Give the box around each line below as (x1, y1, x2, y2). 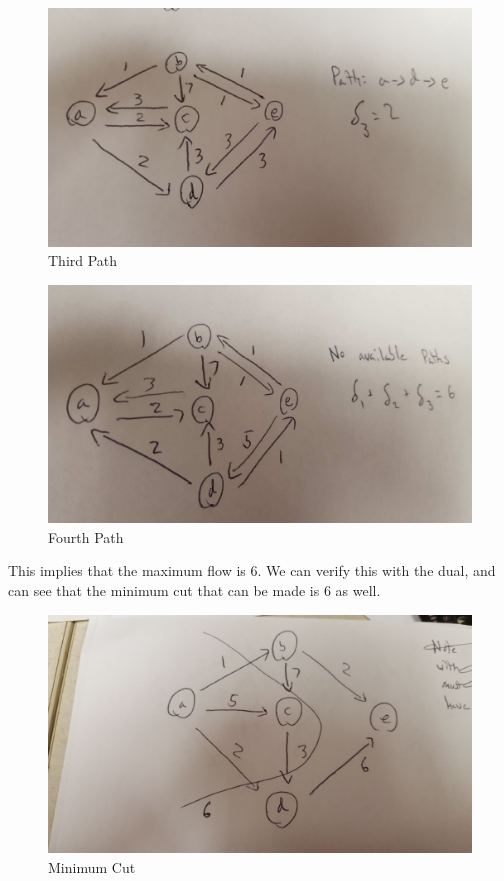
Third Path (48, 250, 118, 271)
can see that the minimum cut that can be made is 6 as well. (8, 579, 381, 600)
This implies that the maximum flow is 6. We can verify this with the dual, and (8, 560, 496, 581)
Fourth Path (48, 526, 124, 547)
